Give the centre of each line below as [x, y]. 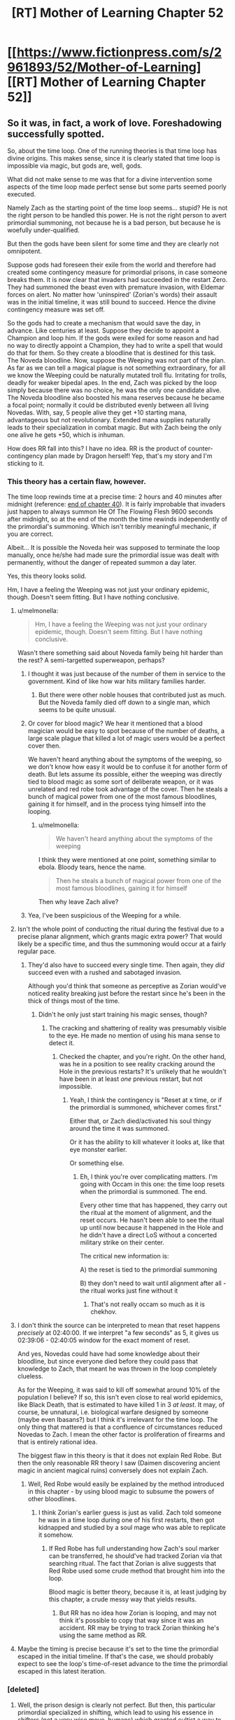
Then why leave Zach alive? [78, 902]
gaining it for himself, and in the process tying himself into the [117, 804]
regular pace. [37, 951]
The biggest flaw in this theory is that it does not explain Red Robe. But [119, 1456]
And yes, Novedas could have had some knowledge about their [109, 1354]
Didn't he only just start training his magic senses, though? [123, 1014]
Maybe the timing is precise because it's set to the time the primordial [118, 1649]
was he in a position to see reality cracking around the [137, 1064]
